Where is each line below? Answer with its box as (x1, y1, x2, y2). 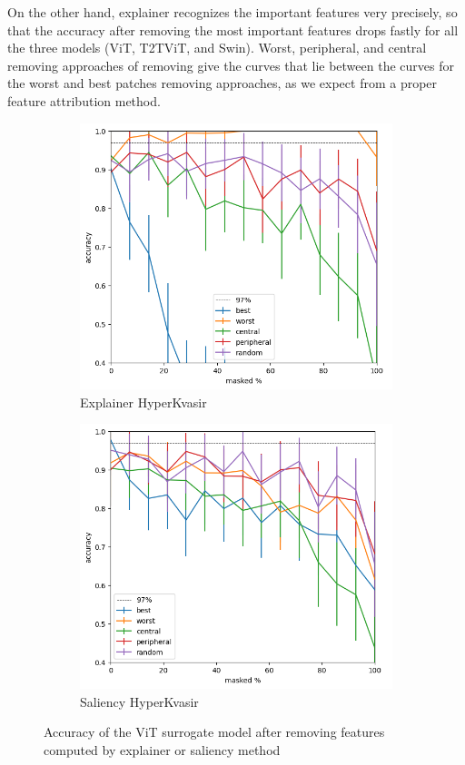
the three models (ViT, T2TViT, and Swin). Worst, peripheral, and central (7, 38, 427, 57)
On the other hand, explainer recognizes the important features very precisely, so (7, 3, 458, 21)
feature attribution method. (7, 91, 161, 110)
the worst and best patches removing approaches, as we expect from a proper (7, 74, 438, 93)
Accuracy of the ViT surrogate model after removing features (44, 722, 385, 741)
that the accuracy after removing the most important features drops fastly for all (7, 20, 459, 39)
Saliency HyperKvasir (80, 691, 199, 711)
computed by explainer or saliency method (44, 740, 281, 759)
